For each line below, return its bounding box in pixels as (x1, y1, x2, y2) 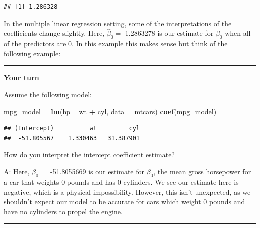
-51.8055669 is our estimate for (50, 166, 145, 177)
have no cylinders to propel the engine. (4, 206, 123, 216)
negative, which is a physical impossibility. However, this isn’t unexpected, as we (4, 186, 251, 197)
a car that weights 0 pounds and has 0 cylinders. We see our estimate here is (4, 176, 239, 187)
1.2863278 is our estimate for (125, 28, 214, 38)
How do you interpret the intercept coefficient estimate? (4, 149, 175, 160)
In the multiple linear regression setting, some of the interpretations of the (4, 18, 232, 28)
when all (225, 28, 251, 38)
